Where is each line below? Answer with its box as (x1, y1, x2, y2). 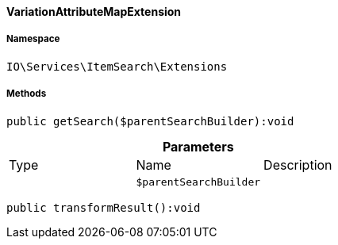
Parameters (162, 138, 234, 155)
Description (263, 156, 332, 173)
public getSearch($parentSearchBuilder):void (6, 114, 294, 128)
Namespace (6, 33, 60, 45)
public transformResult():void (6, 201, 201, 214)
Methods (6, 88, 47, 100)
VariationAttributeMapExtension (6, 5, 182, 18)
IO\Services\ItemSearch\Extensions (6, 59, 228, 73)
